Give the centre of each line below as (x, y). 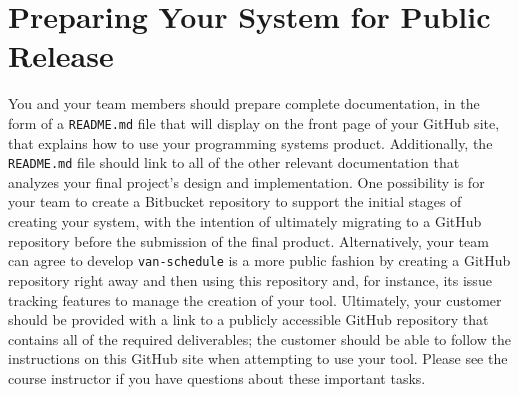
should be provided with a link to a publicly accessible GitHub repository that (248, 319)
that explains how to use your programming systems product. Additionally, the (250, 142)
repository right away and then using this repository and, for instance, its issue (250, 279)
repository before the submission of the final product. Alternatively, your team (248, 240)
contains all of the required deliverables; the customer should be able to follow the (259, 338)
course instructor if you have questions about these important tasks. (217, 377)
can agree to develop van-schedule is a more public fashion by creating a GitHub (259, 260)
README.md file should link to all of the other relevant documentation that (234, 162)
